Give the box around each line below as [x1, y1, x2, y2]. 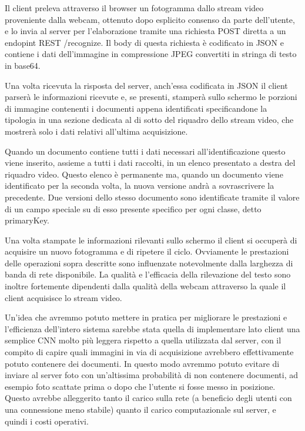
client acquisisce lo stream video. [5, 291, 122, 303]
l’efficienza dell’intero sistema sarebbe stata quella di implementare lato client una [5, 322, 300, 335]
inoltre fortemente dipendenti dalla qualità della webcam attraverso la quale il [5, 280, 286, 292]
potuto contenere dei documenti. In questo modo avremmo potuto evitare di [5, 357, 280, 369]
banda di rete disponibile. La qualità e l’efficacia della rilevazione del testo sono [5, 268, 291, 280]
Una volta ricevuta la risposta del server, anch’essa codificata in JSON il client [5, 79, 288, 91]
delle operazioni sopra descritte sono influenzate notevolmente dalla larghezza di [5, 256, 293, 269]
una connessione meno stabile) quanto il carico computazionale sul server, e [5, 403, 276, 415]
